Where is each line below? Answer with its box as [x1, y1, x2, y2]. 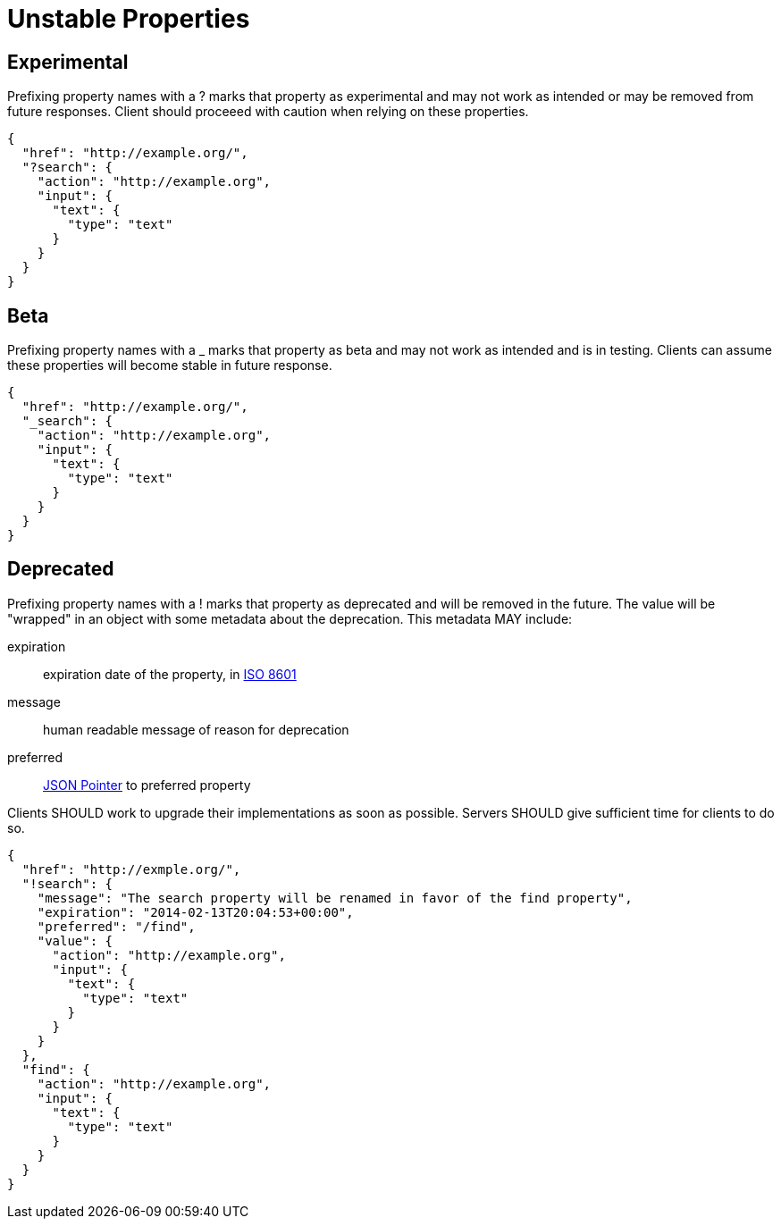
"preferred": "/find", [37, 919, 196, 934]
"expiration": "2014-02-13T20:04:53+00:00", [37, 904, 354, 919]
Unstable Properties [7, 4, 250, 34]
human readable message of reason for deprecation [43, 721, 349, 737]
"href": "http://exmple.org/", [21, 861, 241, 877]
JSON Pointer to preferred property [43, 777, 251, 793]
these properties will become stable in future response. [7, 357, 332, 374]
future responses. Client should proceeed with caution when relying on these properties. [7, 104, 529, 120]
